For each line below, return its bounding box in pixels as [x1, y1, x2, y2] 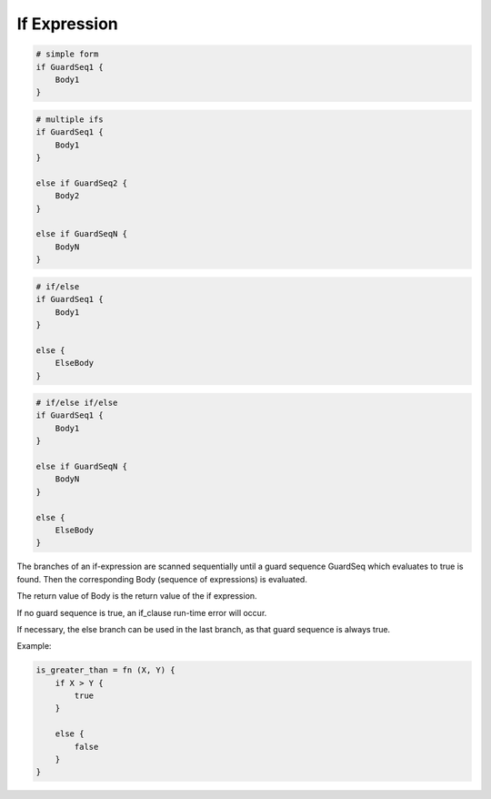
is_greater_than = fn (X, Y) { [35, 665, 176, 675]
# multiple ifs [35, 114, 104, 125]
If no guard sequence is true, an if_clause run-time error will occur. [16, 607, 267, 618]
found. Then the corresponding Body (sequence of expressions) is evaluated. [16, 573, 308, 584]
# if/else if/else [35, 398, 118, 409]
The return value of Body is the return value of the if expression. [16, 591, 258, 602]
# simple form [35, 49, 99, 59]
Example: [16, 641, 52, 652]
